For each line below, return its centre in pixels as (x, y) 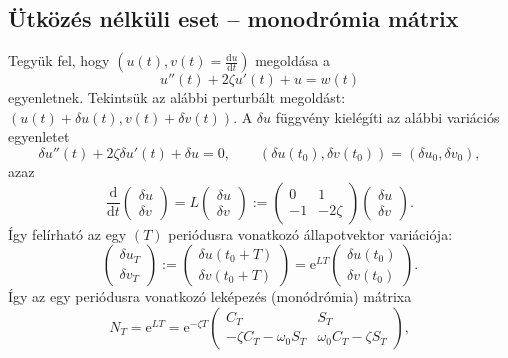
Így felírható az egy (67, 233)
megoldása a (292, 60)
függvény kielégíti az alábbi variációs (387, 116)
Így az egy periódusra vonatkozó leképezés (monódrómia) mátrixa (210, 296)
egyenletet (39, 136)
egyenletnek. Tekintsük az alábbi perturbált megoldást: (177, 97)
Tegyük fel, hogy (59, 60)
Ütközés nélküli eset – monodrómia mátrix (233, 18)
